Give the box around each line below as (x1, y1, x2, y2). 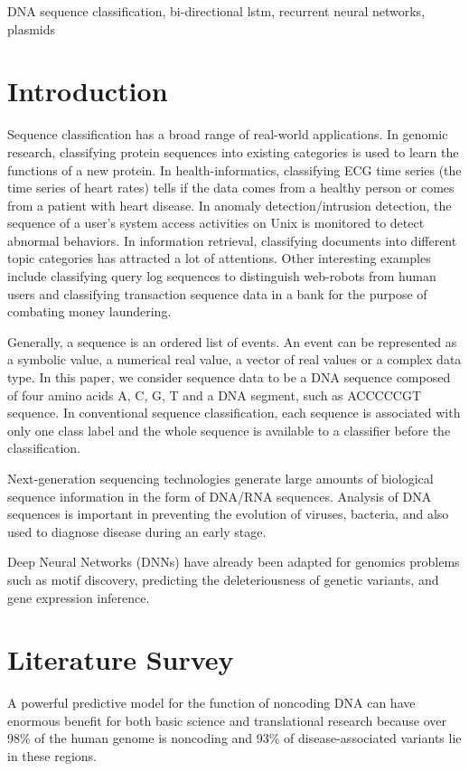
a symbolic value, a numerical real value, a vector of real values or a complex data (7, 350, 462, 369)
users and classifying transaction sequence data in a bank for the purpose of (7, 284, 427, 303)
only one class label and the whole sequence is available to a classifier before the (7, 420, 451, 439)
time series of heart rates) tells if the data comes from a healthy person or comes (7, 178, 455, 197)
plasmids (7, 19, 56, 38)
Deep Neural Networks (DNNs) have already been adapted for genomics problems (7, 552, 460, 571)
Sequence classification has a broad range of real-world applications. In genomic (7, 125, 448, 144)
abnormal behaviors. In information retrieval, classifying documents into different (7, 230, 457, 249)
